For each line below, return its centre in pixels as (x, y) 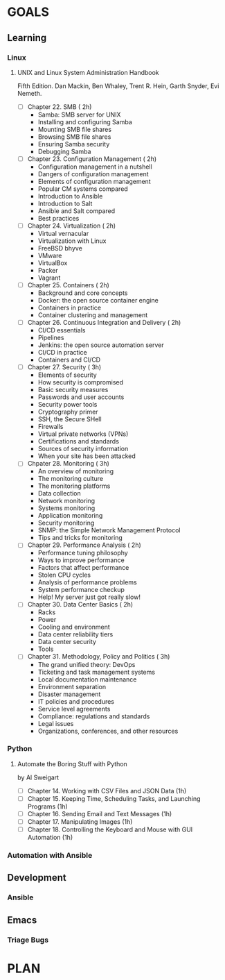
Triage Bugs (28, 940)
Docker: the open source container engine (98, 301)
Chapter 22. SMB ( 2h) (60, 107)
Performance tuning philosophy (83, 553)
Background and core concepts (83, 293)
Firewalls (51, 427)
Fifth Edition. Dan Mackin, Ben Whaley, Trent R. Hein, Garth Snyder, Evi (118, 86)
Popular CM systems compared (83, 189)
